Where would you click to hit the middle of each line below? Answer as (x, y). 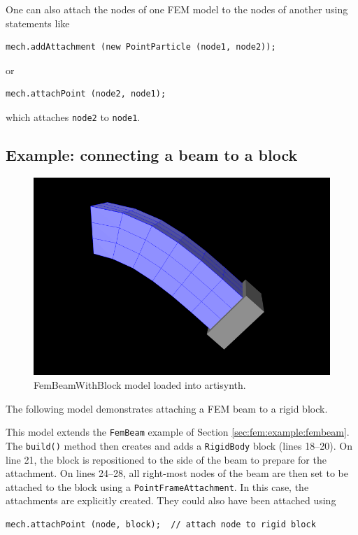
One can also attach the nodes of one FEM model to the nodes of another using (177, 9)
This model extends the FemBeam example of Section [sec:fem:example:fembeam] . (178, 432)
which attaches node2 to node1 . (73, 116)
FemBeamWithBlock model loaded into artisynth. (140, 385)
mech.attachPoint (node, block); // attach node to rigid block (161, 525)
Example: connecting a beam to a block (152, 155)
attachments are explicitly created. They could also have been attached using (171, 500)
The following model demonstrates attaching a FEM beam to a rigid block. (167, 408)
